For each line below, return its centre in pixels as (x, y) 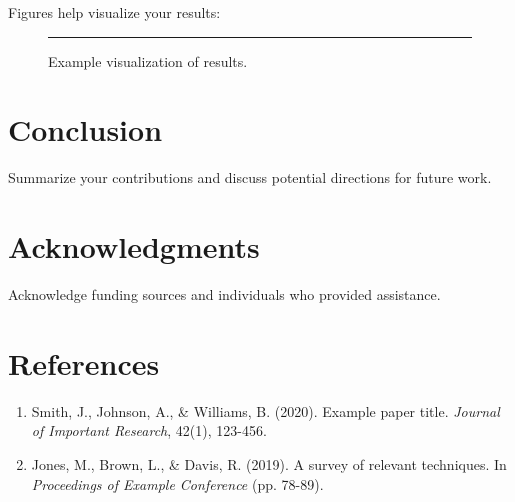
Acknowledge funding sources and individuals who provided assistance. (224, 294)
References (84, 362)
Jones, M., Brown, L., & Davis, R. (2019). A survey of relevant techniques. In (269, 463)
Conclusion (85, 129)
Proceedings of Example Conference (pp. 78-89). (177, 483)
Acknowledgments (134, 246)
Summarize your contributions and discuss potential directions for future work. (250, 177)
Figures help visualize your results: (114, 12)
